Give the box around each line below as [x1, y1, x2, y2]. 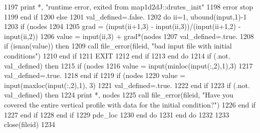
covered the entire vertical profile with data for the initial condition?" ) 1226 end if [4, 99, 256, 109]
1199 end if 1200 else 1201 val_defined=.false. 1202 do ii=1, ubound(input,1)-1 [4, 11, 247, 21]
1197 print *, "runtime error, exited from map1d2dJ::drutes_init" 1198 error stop [4, 1, 253, 11]
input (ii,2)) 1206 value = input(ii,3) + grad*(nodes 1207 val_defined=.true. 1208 [4, 30, 254, 41]
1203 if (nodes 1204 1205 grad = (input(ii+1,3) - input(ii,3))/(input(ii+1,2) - [4, 21, 241, 31]
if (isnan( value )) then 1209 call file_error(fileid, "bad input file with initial [4, 40, 232, 51]
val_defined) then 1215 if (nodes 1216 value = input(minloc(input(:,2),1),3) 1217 [4, 60, 253, 70]
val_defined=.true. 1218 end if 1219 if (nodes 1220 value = [4, 70, 185, 80]
